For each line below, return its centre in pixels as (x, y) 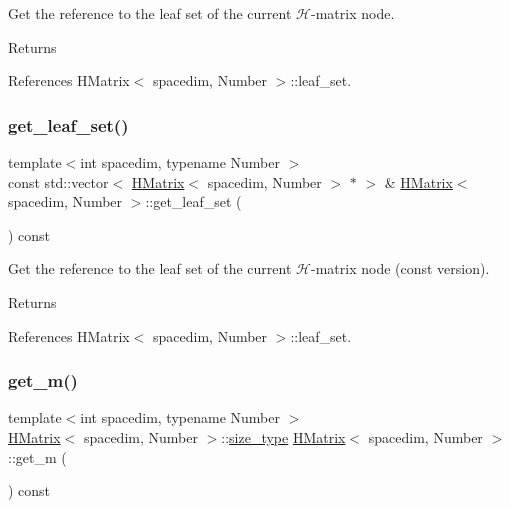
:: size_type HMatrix (283, 436)
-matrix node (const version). (400, 268)
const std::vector (58, 181)
